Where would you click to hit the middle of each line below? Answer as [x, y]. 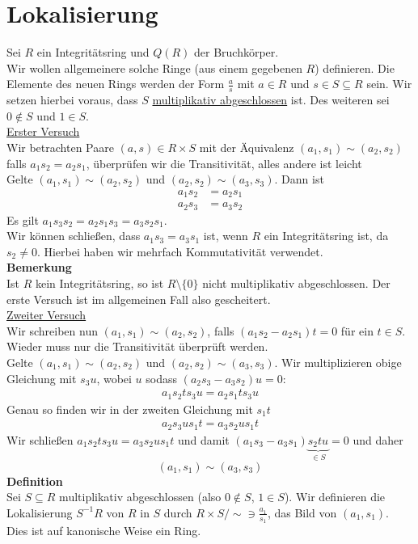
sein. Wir [389, 84]
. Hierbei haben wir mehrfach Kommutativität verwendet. [180, 251]
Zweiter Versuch [46, 315]
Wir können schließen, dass [74, 236]
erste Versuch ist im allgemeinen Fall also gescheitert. [139, 299]
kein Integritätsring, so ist [99, 283]
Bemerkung [39, 267]
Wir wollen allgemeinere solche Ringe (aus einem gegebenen [154, 67]
